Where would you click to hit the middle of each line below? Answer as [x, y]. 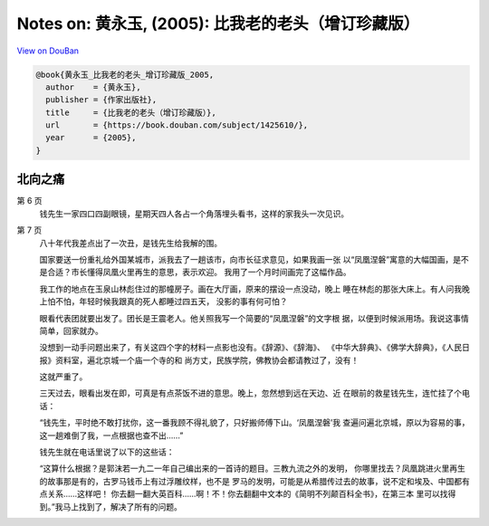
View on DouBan [48, 51]
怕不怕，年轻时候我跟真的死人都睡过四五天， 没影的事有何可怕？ [167, 301]
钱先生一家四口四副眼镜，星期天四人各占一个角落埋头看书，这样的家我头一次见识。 [194, 214]
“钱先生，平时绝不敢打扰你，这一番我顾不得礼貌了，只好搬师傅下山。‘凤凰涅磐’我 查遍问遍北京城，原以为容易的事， [254, 423]
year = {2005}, [91, 138]
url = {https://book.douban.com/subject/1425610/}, [177, 125]
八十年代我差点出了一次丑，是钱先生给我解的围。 [130, 243]
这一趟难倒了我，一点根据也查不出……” [111, 435]
